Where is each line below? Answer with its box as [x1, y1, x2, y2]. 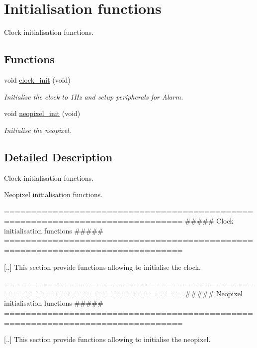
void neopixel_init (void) [4, 108, 81, 118]
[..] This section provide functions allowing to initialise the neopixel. [4, 334, 211, 345]
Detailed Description [4, 149, 113, 164]
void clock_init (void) [4, 74, 71, 85]
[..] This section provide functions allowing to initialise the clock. [4, 261, 201, 272]
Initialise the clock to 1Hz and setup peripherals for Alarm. [4, 91, 183, 102]
